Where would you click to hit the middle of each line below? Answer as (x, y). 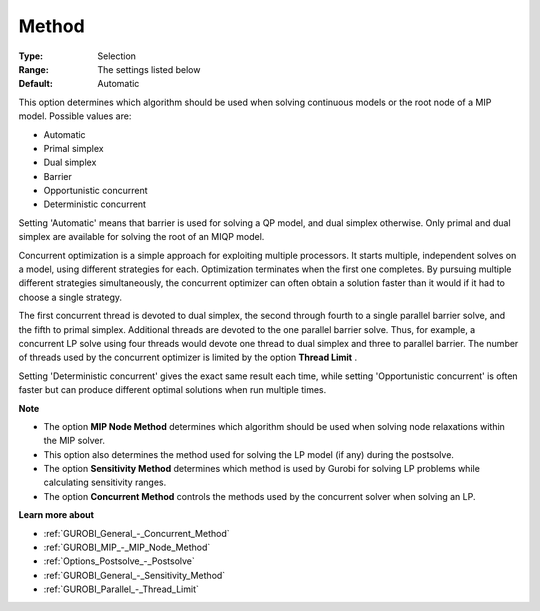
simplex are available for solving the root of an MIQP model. (141, 237)
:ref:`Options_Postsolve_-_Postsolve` (119, 561)
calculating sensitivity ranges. (105, 482)
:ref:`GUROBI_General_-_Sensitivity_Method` (134, 575)
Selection (117, 56)
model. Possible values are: (75, 116)
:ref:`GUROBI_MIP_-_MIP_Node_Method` (127, 547)
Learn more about (56, 515)
